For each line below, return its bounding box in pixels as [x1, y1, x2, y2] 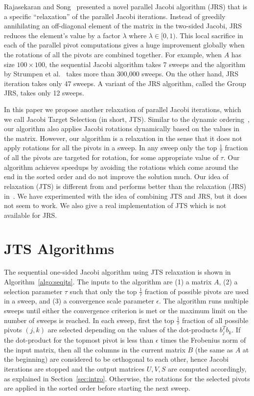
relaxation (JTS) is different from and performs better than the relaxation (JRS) [4, 181, 246, 191]
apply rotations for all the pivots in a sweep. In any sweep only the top [4, 142, 217, 153]
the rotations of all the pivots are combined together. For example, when [4, 49, 222, 59]
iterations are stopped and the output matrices [4, 363, 144, 373]
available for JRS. [4, 210, 57, 220]
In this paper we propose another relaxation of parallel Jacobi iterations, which [4, 104, 241, 114]
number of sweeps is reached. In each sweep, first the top [4, 315, 174, 325]
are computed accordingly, [168, 363, 247, 373]
